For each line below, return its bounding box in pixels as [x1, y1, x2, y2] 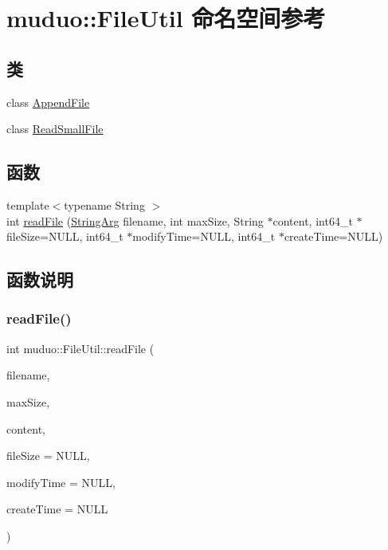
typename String [64, 196, 145, 213]
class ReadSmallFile [6, 120, 104, 137]
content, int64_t [272, 212, 353, 229]
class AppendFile [6, 93, 90, 110]
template [6, 196, 49, 213]
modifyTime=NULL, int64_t [132, 228, 276, 245]
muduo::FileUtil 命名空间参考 [6, 2, 326, 34]
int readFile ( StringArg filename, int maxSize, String [6, 212, 264, 229]
